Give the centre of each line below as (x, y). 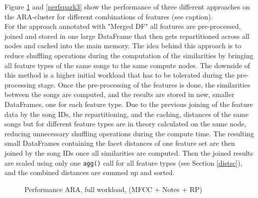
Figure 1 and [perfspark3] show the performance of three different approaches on (127, 6)
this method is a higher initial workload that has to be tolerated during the (120, 75)
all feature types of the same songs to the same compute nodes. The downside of (127, 65)
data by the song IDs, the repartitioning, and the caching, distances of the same (127, 114)
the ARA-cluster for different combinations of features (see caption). (109, 16)
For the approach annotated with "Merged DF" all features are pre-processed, (123, 26)
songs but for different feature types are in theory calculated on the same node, (126, 124)
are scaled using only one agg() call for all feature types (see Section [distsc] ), (124, 162)
